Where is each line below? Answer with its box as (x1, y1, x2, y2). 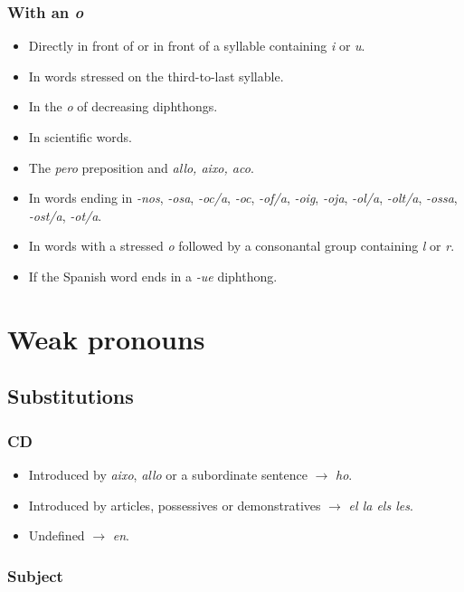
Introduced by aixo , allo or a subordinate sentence (28, 464, 308, 483)
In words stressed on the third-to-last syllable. (28, 66, 284, 85)
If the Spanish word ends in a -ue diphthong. (28, 266, 278, 285)
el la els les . (348, 495, 413, 514)
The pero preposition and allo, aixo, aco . (28, 158, 254, 177)
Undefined (28, 526, 85, 545)
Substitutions (7, 382, 134, 410)
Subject (7, 564, 63, 587)
